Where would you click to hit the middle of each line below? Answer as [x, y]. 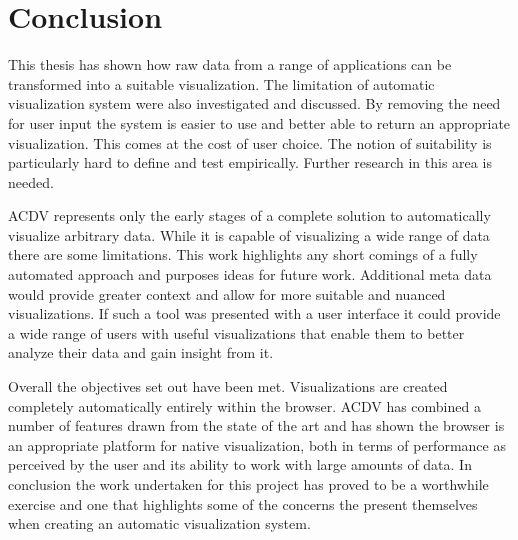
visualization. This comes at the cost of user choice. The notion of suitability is [250, 142]
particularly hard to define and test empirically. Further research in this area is [250, 162]
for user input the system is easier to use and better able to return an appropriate [259, 122]
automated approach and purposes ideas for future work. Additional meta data [250, 274]
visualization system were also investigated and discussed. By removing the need [254, 103]
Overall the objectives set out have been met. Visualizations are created [228, 386]
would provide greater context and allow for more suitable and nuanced [227, 293]
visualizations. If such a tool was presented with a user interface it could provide [254, 313]
